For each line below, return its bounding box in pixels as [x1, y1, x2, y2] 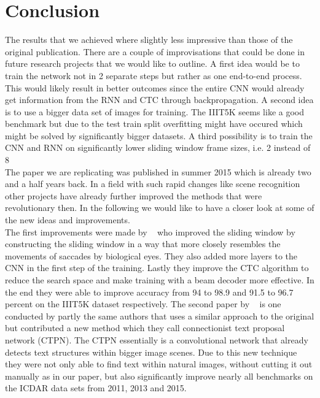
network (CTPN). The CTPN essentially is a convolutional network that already [5, 333, 308, 346]
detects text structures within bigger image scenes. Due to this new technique [5, 345, 297, 358]
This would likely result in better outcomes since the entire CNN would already [5, 81, 305, 94]
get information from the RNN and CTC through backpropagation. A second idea [5, 93, 314, 106]
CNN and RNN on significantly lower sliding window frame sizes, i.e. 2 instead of [5, 141, 311, 154]
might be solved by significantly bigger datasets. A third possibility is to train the [5, 129, 313, 142]
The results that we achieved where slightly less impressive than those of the [5, 33, 293, 46]
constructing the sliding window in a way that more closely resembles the [5, 237, 281, 250]
